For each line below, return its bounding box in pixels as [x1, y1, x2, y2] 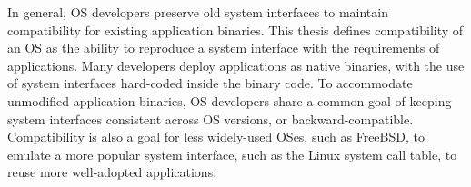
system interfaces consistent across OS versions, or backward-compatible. [7, 109, 414, 128]
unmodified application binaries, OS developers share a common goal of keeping [7, 91, 452, 110]
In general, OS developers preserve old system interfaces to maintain [7, 3, 388, 21]
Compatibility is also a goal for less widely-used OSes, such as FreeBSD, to [7, 127, 425, 146]
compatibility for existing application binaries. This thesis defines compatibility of [7, 20, 464, 39]
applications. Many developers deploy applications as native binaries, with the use [7, 55, 465, 74]
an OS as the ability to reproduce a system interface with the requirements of [7, 38, 440, 57]
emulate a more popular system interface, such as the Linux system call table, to [7, 144, 457, 163]
